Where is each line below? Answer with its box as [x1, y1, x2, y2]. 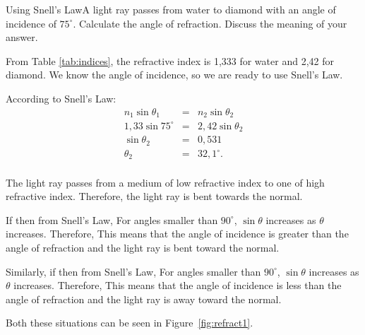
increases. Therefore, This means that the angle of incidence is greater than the [6, 226, 349, 241]
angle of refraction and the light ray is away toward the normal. [6, 291, 282, 306]
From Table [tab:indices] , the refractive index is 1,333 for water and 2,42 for [6, 53, 334, 68]
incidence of [6, 16, 56, 30]
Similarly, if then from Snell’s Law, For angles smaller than [6, 264, 261, 278]
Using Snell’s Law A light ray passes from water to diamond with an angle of [6, 2, 336, 16]
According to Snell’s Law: [6, 90, 116, 105]
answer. [6, 30, 38, 45]
